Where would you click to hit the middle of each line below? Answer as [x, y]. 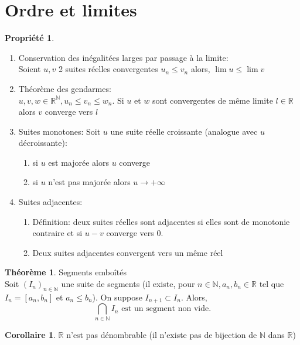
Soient [30, 69]
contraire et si [57, 233]
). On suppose [117, 297]
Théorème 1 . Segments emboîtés [66, 272]
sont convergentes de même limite [213, 100]
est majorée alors [79, 162]
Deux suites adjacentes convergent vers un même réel [128, 252]
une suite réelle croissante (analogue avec [184, 131]
